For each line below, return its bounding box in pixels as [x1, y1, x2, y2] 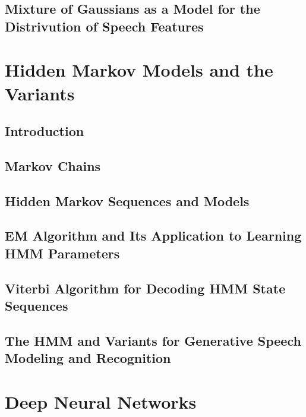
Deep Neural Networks [5, 389, 197, 413]
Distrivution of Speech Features [5, 17, 204, 35]
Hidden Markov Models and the [5, 58, 273, 82]
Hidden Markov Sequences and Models [5, 191, 250, 210]
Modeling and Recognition [5, 349, 171, 367]
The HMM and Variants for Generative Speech [5, 331, 301, 349]
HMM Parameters [5, 244, 120, 262]
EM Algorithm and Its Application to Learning [5, 226, 302, 245]
